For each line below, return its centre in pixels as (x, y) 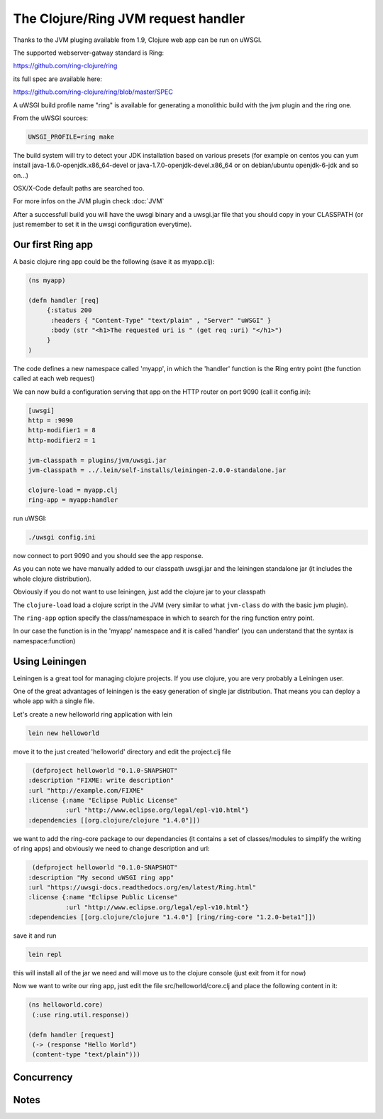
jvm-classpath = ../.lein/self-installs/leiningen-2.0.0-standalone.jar (157, 470)
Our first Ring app (53, 245)
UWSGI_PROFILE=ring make (71, 136)
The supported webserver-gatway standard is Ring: (89, 53)
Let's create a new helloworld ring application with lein (93, 714)
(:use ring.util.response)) (81, 1014)
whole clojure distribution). (52, 579)
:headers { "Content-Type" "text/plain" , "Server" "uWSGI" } (161, 320)
